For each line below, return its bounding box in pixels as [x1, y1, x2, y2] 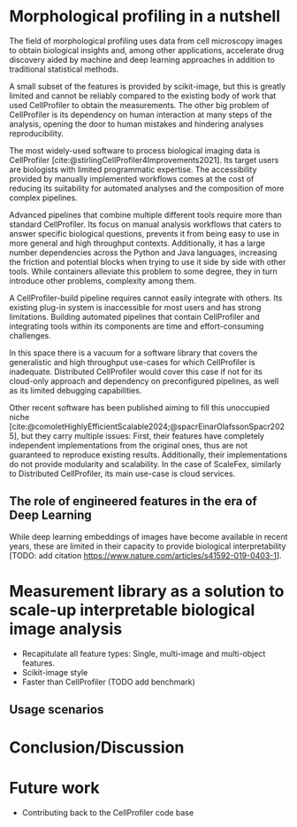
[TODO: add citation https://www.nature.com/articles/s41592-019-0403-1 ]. [9, 550, 282, 560]
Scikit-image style [21, 667, 88, 677]
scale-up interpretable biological [9, 600, 255, 620]
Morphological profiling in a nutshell [9, 6, 281, 27]
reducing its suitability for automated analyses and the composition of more [9, 183, 285, 193]
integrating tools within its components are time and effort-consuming [9, 321, 264, 332]
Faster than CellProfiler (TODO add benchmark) [21, 676, 196, 687]
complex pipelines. [9, 192, 78, 203]
